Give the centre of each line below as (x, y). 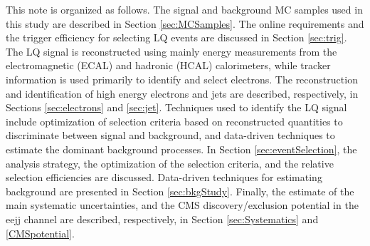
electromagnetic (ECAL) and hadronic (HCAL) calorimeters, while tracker (168, 65)
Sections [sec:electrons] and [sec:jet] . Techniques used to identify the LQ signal (176, 107)
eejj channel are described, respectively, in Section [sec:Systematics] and (162, 219)
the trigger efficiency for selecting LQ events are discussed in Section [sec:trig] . (176, 37)
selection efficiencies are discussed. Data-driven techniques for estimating (164, 177)
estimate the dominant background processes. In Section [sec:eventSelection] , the (181, 149)
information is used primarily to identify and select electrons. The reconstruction (182, 79)
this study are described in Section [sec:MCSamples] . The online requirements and (185, 23)
